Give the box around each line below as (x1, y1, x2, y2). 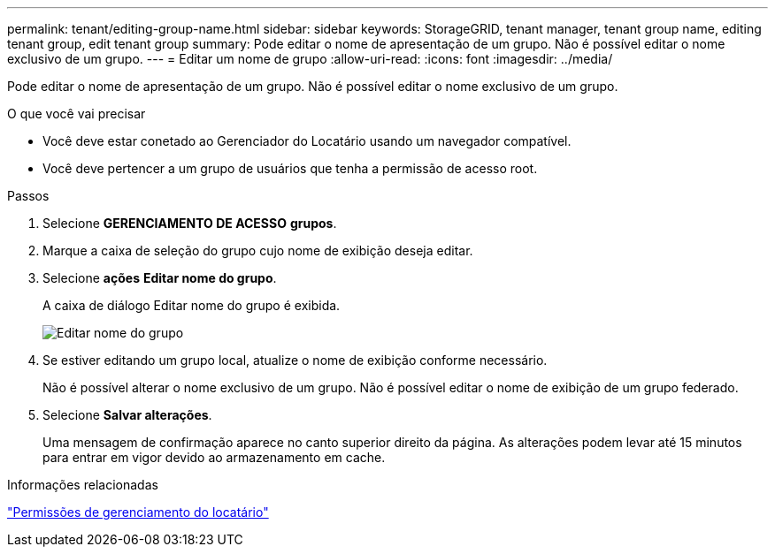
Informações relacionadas (7, 477, 158, 492)
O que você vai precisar (7, 106, 146, 121)
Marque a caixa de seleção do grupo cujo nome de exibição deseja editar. (42, 243, 473, 258)
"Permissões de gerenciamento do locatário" (7, 505, 269, 520)
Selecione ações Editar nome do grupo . (42, 270, 277, 285)
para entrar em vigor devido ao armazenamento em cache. (42, 450, 386, 465)
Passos (7, 188, 50, 203)
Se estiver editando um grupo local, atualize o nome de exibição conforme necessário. (42, 353, 548, 368)
